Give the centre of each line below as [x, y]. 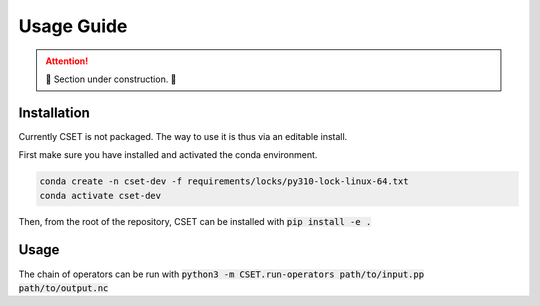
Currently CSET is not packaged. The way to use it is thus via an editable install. [183, 136]
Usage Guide [73, 26]
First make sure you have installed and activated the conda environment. [168, 155]
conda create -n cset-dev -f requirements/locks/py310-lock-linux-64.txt [224, 181]
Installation [54, 112]
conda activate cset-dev [100, 195]
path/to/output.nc [63, 288]
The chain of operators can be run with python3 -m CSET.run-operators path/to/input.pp [221, 274]
